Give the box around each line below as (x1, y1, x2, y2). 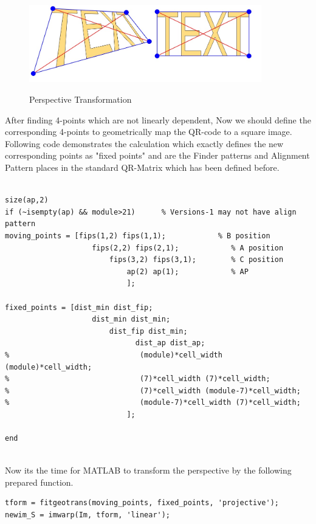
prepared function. (5, 475, 74, 488)
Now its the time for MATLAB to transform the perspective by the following (5, 464, 292, 477)
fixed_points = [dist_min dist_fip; (5, 303, 153, 312)
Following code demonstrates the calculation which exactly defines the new (5, 137, 284, 150)
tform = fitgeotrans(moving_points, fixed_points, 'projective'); (5, 498, 280, 508)
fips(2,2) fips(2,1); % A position (92, 243, 284, 252)
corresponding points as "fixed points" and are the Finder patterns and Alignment (5, 149, 310, 162)
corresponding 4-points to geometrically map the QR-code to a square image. (5, 125, 292, 138)
